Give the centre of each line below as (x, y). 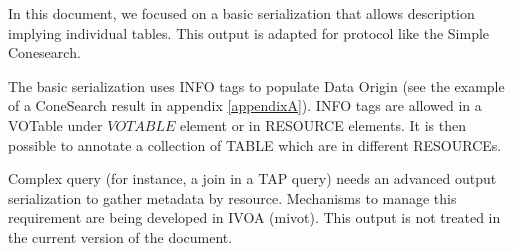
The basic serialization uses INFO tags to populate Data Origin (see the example (256, 85)
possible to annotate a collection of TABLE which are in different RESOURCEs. (255, 144)
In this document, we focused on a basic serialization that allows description (241, 13)
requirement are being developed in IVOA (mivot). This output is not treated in (254, 217)
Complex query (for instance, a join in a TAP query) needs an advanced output (252, 178)
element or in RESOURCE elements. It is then (322, 124)
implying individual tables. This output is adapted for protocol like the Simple (249, 32)
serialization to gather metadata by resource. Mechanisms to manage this (232, 197)
